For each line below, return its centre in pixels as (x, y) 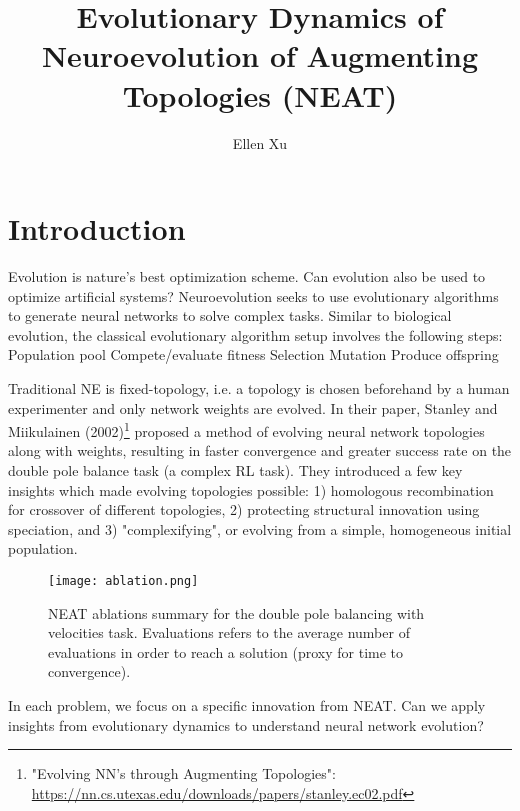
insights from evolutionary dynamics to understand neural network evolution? (246, 724)
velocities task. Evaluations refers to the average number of (229, 632)
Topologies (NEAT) (260, 94)
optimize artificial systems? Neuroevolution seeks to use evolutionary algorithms (253, 295)
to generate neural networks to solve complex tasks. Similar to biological (230, 315)
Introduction (97, 228)
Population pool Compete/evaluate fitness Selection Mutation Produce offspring (253, 354)
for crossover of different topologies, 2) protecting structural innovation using (244, 509)
